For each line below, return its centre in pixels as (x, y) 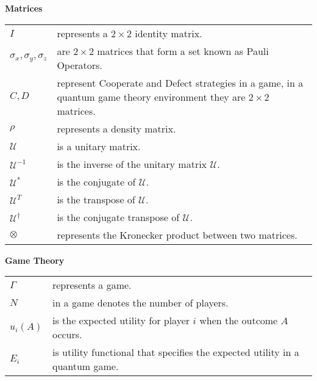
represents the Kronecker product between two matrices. (177, 234)
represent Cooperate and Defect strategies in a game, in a (180, 82)
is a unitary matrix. (99, 146)
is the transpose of (96, 199)
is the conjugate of (96, 181)
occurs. (67, 335)
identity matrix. (169, 33)
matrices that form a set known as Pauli (183, 51)
